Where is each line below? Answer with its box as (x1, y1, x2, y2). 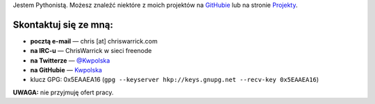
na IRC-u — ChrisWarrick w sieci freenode (30, 47, 152, 55)
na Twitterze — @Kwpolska (30, 56, 110, 65)
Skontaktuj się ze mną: (12, 19, 114, 30)
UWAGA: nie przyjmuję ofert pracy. (12, 88, 114, 96)
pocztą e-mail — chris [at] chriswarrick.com (30, 37, 158, 45)
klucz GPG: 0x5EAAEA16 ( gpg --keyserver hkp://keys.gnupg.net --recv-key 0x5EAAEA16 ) (30, 76, 319, 84)
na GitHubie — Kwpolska (30, 66, 102, 74)
